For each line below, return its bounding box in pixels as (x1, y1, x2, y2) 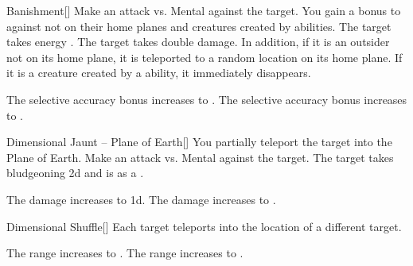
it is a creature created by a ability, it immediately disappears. (6, 64, 311, 81)
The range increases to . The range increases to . (6, 245, 244, 261)
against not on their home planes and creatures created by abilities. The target (6, 17, 392, 34)
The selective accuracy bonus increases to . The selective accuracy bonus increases (6, 91, 407, 107)
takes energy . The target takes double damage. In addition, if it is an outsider (6, 33, 390, 50)
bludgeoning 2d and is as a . (6, 164, 144, 181)
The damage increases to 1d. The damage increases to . (6, 191, 276, 207)
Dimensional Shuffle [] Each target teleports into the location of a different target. (6, 218, 402, 234)
